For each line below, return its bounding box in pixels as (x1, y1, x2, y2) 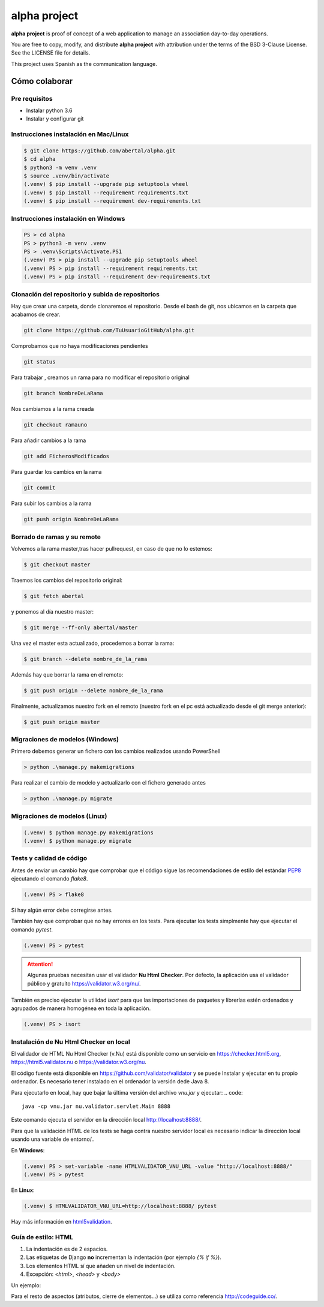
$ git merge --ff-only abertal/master (23, 624, 138, 631)
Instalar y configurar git (26, 115, 84, 122)
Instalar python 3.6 (26, 107, 73, 114)
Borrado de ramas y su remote (11, 533, 101, 541)
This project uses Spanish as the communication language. (11, 60, 157, 67)
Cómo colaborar (11, 76, 73, 86)
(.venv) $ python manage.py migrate (23, 837, 132, 844)
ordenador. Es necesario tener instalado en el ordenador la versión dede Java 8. (11, 1078, 209, 1085)
